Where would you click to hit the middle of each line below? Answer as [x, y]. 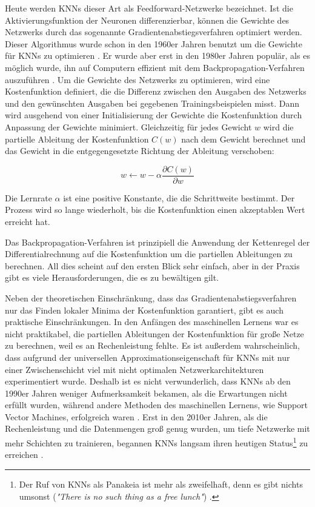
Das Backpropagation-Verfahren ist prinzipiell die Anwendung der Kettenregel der [157, 242]
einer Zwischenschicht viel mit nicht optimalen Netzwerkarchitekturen [134, 369]
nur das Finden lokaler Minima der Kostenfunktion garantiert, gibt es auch [144, 310]
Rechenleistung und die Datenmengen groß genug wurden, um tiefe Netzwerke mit [157, 428]
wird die [278, 126]
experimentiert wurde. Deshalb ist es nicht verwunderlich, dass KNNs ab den [148, 381]
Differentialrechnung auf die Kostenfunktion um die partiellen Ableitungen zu [149, 254]
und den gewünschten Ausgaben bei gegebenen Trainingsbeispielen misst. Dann [152, 103]
